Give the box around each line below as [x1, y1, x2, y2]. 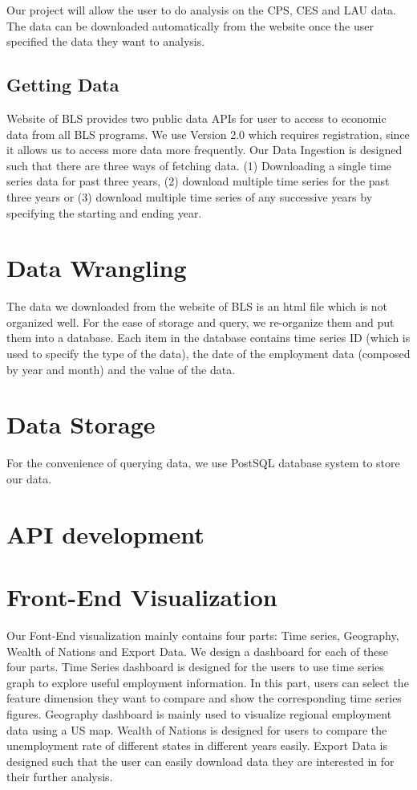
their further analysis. [6, 768, 113, 785]
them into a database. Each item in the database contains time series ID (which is [6, 329, 411, 346]
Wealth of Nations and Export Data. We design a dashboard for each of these [6, 642, 389, 659]
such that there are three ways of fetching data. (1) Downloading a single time [6, 157, 392, 173]
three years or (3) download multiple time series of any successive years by [6, 188, 373, 205]
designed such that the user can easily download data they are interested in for [6, 752, 395, 769]
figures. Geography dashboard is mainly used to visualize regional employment [6, 706, 392, 723]
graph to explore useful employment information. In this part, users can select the [6, 674, 409, 690]
